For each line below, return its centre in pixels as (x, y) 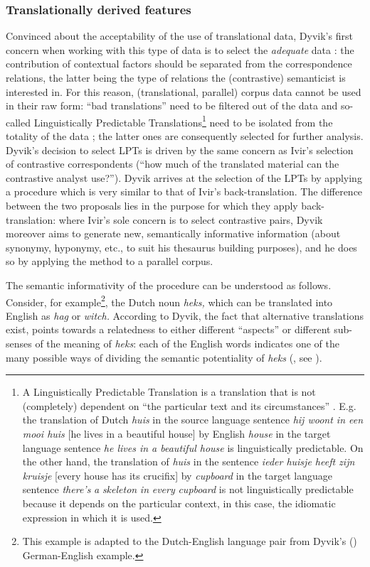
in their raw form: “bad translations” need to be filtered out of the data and (172, 106)
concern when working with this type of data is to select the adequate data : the (180, 49)
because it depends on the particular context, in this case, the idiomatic (179, 503)
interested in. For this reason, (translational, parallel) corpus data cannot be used (184, 91)
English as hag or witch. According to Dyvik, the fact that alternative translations (185, 315)
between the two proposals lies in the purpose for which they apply (152, 205)
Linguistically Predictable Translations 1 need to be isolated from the (183, 121)
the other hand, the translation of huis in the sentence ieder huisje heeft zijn (189, 461)
